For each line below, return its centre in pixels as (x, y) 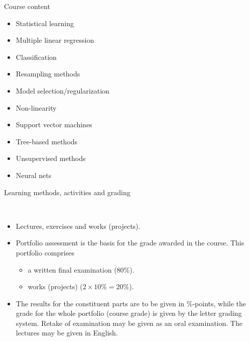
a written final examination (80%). (81, 269)
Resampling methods (48, 74)
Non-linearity (36, 107)
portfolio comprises (45, 252)
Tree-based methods (47, 141)
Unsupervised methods (51, 158)
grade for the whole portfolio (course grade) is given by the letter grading (129, 313)
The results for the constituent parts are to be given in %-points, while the (131, 303)
